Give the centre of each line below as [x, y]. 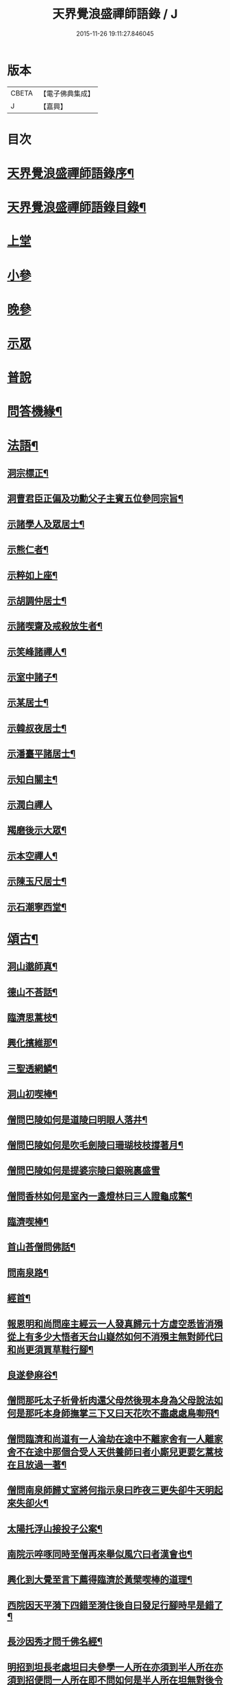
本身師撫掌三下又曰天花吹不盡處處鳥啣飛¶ [131, 1413]
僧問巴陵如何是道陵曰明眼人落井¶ [77, 1120]
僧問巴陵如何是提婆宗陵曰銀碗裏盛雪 [84, 1170]
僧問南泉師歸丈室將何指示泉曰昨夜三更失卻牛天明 [111, 1490]
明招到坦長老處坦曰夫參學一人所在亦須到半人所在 [111, 1667]
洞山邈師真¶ [33, 967]
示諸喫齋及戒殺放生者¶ [55, 626]
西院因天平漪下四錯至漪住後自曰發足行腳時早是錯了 [115, 1605]
